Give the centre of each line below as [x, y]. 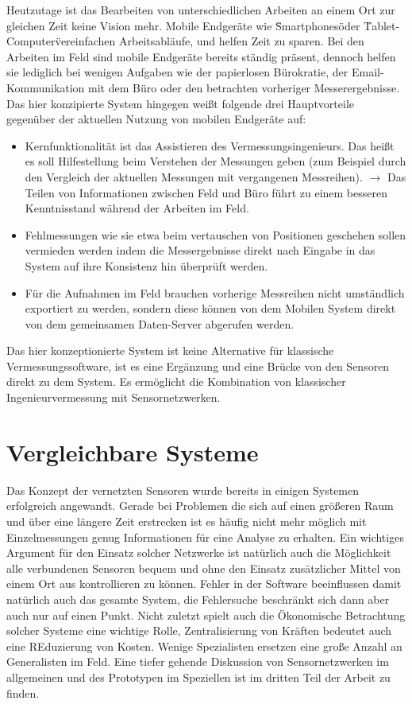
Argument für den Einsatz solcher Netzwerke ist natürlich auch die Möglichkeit [199, 552]
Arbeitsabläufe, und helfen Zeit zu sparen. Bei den [242, 41]
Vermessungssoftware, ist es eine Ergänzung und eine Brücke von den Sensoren [198, 366]
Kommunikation [46, 87]
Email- [368, 72]
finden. [23, 692]
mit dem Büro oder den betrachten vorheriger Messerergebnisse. [244, 87]
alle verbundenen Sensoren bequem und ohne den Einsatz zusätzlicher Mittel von [204, 568]
